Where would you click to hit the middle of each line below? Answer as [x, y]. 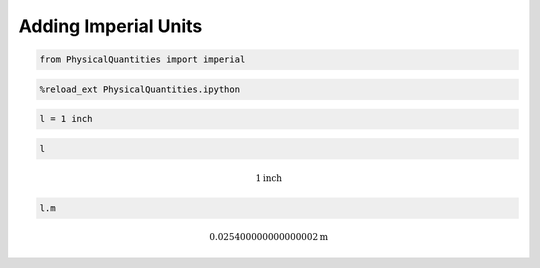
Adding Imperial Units [110, 26]
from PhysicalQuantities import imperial [142, 59]
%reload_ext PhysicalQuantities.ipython [139, 89]
